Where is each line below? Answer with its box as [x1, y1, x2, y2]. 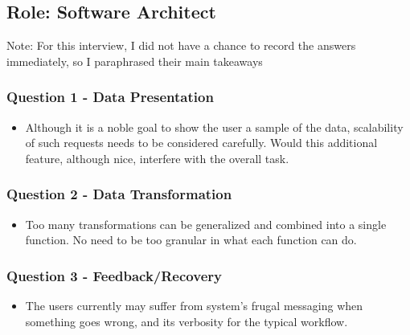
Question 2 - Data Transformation [6, 184, 232, 204]
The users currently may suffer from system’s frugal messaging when [25, 297, 363, 314]
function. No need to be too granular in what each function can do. [25, 231, 357, 248]
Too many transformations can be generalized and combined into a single [25, 215, 387, 232]
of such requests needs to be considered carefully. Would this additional [25, 134, 378, 151]
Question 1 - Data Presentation [6, 87, 214, 107]
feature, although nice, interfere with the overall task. [25, 149, 289, 166]
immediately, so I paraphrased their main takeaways [6, 52, 263, 69]
